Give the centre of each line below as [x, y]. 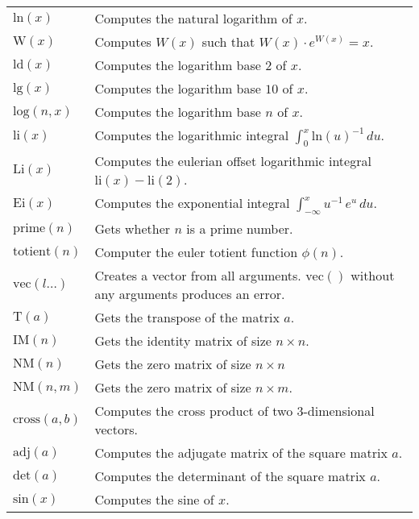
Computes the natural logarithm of [193, 18]
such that [228, 42]
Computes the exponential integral [192, 203]
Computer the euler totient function [196, 252]
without [373, 276]
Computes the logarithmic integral [192, 135]
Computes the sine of [154, 500]
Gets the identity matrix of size [183, 341]
